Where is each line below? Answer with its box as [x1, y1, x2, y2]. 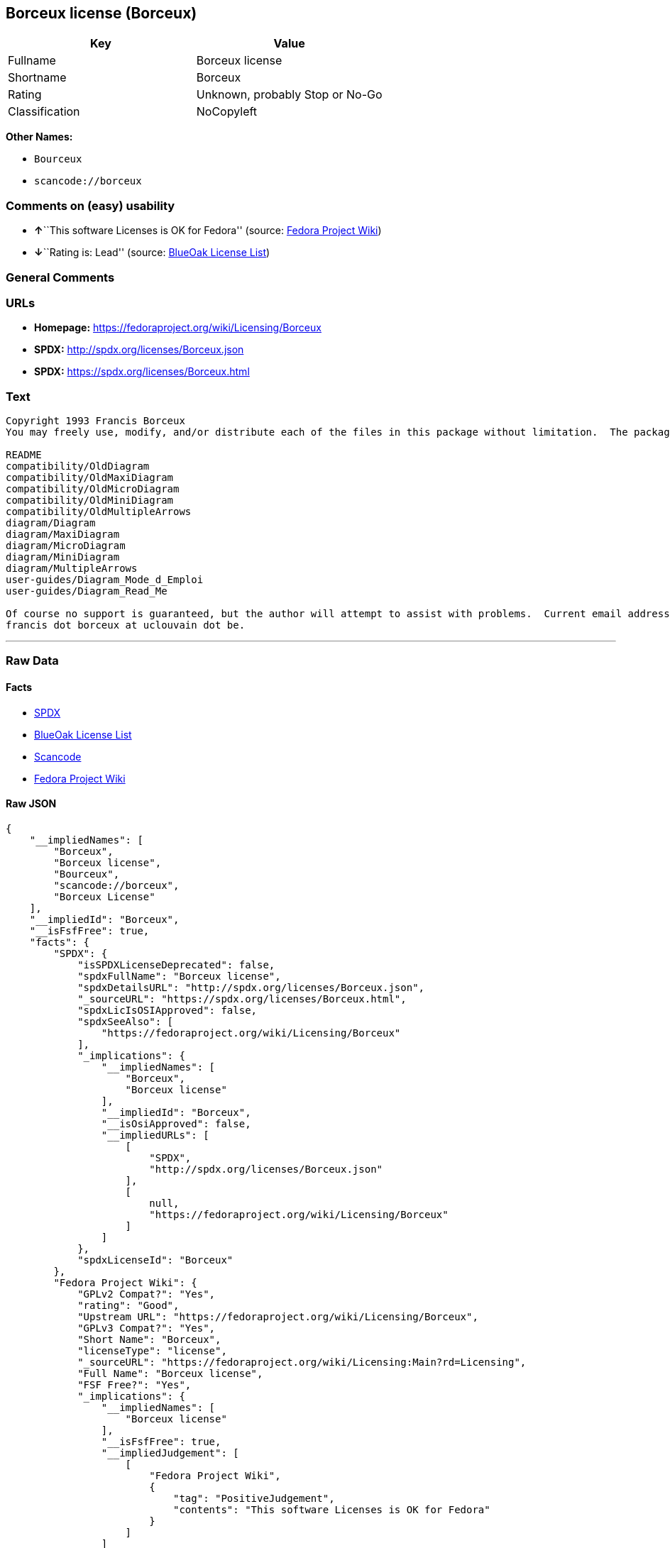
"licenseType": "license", [77, 1344, 227, 1356]
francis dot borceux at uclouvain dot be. [6, 619, 246, 631]
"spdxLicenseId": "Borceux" [77, 1254, 234, 1266]
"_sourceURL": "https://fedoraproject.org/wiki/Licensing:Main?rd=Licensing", [77, 1356, 527, 1368]
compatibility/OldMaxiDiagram [6, 472, 174, 484]
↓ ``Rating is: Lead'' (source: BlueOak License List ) [34, 246, 270, 259]
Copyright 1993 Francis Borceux [6, 415, 185, 427]
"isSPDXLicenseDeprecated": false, [77, 958, 275, 971]
